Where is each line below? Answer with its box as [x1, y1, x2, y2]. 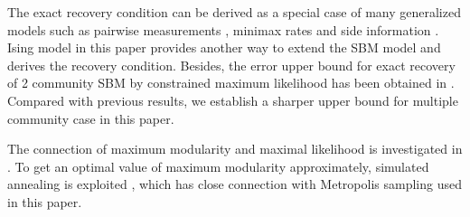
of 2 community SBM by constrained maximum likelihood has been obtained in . [7, 73, 455, 92]
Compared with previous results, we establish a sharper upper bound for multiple [7, 90, 458, 109]
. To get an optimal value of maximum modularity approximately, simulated [7, 156, 429, 175]
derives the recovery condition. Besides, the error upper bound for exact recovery [7, 55, 456, 74]
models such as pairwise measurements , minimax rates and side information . [7, 20, 439, 39]
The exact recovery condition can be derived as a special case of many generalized [7, 3, 461, 21]
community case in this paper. [7, 108, 174, 127]
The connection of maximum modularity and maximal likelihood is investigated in [7, 139, 463, 158]
